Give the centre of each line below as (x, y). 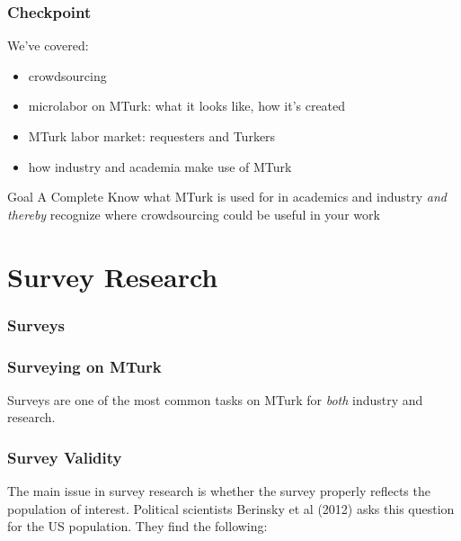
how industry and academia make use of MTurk (160, 166)
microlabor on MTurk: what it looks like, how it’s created (187, 106)
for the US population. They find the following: (137, 526)
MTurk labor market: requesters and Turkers (152, 136)
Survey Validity (65, 457)
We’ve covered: (48, 45)
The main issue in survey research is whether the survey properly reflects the (219, 491)
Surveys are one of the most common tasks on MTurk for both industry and (215, 399)
